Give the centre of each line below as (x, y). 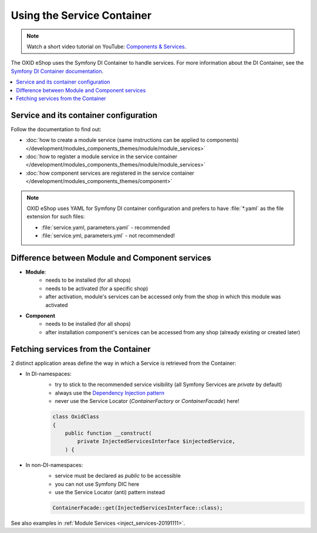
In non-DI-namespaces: (54, 465)
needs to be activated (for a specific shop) (97, 288)
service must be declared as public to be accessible (118, 476)
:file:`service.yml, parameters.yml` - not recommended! (108, 236)
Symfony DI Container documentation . (57, 71)
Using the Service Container (81, 15)
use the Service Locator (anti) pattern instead (110, 492)
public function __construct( (108, 433)
